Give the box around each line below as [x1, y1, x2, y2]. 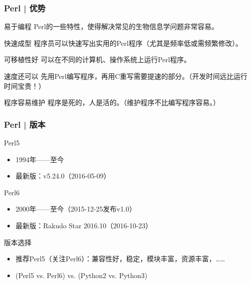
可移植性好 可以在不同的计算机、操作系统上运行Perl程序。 [4, 54, 191, 65]
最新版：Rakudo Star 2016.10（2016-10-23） [15, 220, 153, 230]
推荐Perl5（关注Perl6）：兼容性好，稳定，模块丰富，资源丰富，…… [15, 253, 225, 264]
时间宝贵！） [4, 80, 45, 91]
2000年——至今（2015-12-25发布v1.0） [15, 204, 136, 214]
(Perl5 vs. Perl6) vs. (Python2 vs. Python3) [15, 270, 148, 280]
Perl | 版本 [4, 118, 46, 130]
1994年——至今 [15, 154, 64, 164]
